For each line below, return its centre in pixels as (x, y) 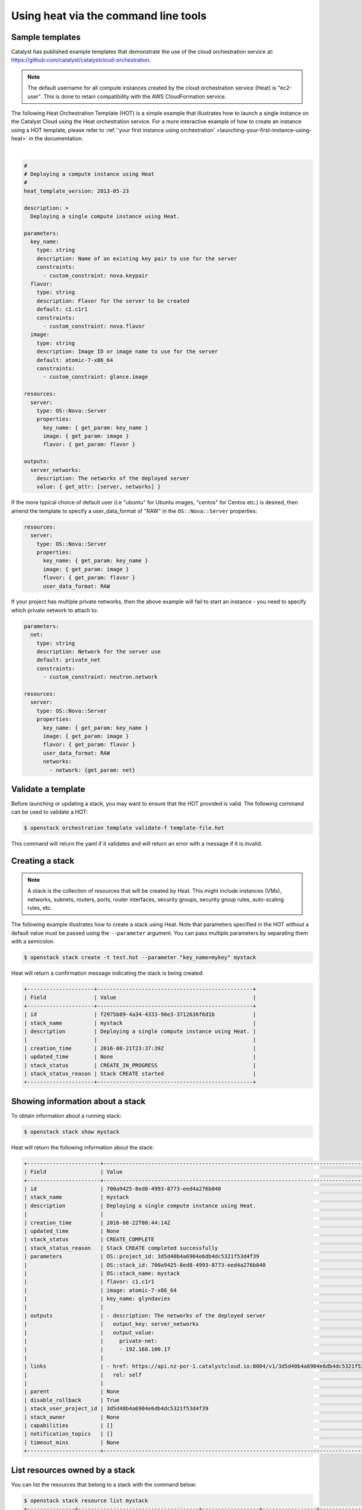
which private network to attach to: (55, 610)
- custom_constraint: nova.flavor (94, 326)
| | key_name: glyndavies (97, 1299)
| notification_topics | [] (68, 1434)
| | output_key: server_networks (111, 1324)
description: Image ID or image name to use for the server (127, 352)
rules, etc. (40, 908)
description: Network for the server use (99, 652)
